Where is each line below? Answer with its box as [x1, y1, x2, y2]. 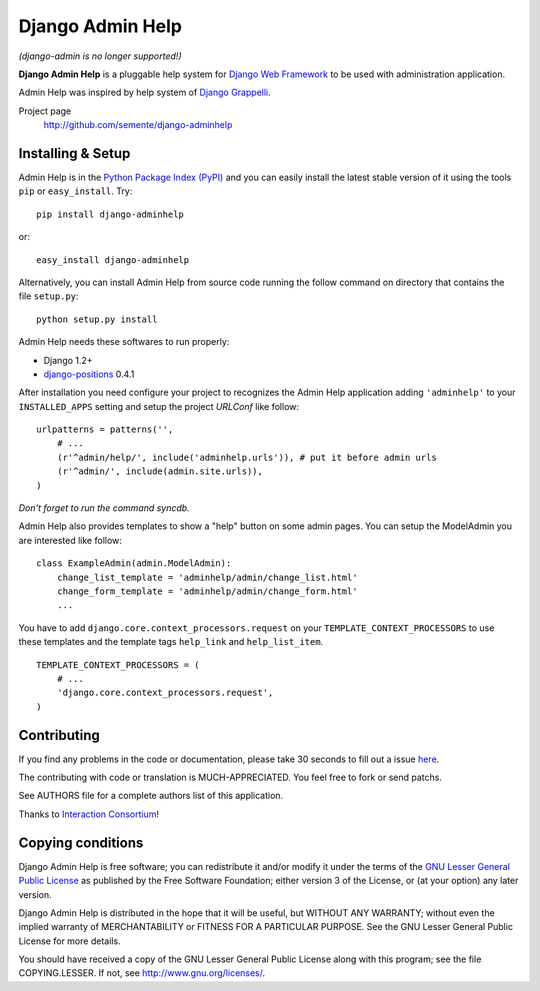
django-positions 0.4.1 [43, 368, 135, 380]
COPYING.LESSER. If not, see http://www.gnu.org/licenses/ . [18, 967, 266, 979]
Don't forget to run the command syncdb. [18, 502, 190, 514]
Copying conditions [18, 834, 144, 851]
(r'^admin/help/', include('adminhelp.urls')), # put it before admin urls [56, 451, 437, 463]
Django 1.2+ [43, 354, 94, 366]
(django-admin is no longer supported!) [18, 50, 182, 62]
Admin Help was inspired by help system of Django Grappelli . [18, 86, 272, 99]
